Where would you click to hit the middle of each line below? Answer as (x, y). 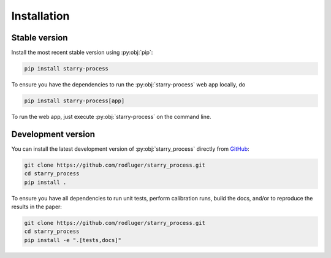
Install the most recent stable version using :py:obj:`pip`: (82, 53)
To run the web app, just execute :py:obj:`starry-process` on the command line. (111, 117)
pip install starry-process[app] (74, 101)
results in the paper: (37, 207)
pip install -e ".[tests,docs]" (73, 240)
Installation (40, 16)
